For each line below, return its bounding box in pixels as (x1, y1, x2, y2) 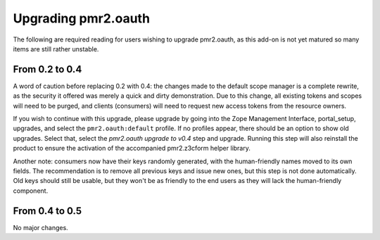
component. (13, 187, 49, 195)
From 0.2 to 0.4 (13, 63, 82, 75)
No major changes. (13, 223, 68, 232)
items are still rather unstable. (13, 44, 99, 53)
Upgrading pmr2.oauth (13, 11, 151, 26)
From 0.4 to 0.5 (13, 205, 82, 217)
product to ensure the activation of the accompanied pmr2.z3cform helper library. (13, 144, 251, 153)
